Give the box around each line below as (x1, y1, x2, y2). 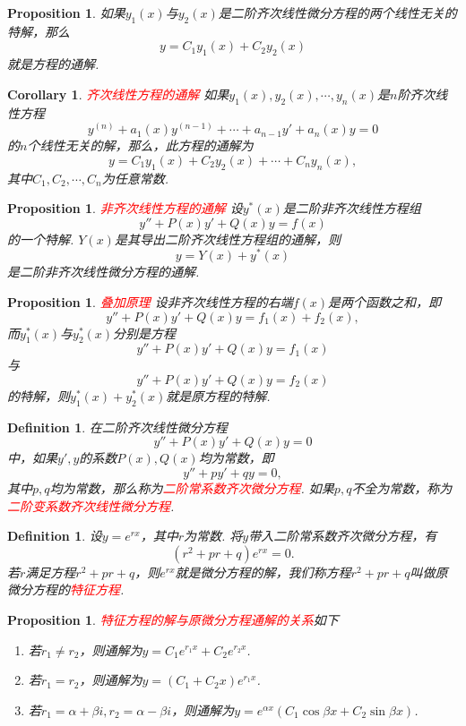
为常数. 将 (183, 526, 243, 545)
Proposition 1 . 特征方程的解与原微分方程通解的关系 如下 (7, 610, 339, 628)
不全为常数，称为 (351, 479, 453, 497)
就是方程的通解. (7, 55, 99, 73)
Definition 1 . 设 (7, 526, 102, 545)
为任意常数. (101, 168, 168, 187)
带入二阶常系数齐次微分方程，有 (248, 526, 437, 545)
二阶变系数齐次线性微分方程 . (7, 496, 175, 515)
